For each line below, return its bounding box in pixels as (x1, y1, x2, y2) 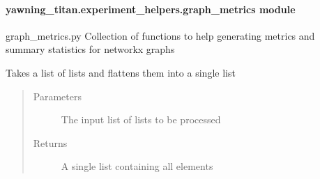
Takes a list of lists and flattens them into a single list (6, 65, 236, 79)
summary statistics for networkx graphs (6, 42, 175, 56)
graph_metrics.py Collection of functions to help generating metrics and (6, 28, 315, 42)
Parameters (33, 88, 82, 103)
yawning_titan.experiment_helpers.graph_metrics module (6, 1, 296, 16)
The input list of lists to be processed (61, 112, 221, 127)
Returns (33, 135, 68, 150)
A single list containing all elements (61, 159, 213, 173)
